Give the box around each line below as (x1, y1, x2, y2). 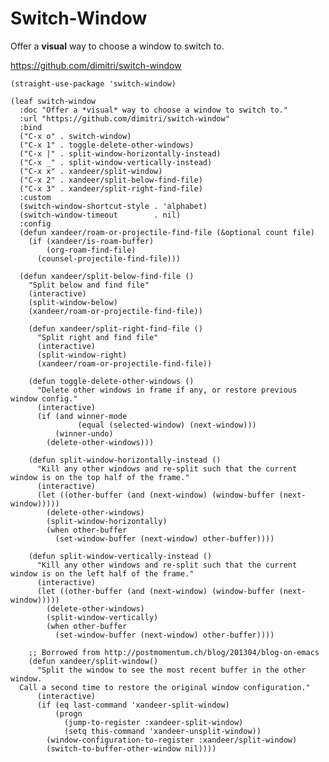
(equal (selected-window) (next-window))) (77, 420, 257, 430)
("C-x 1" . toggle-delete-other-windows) (19, 140, 195, 150)
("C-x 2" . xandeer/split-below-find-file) (19, 175, 203, 185)
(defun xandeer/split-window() (28, 656, 159, 666)
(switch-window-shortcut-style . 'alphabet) (19, 201, 208, 211)
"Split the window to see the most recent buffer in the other (36, 665, 307, 675)
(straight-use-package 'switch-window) (10, 78, 177, 89)
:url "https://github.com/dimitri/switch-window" (19, 113, 230, 124)
